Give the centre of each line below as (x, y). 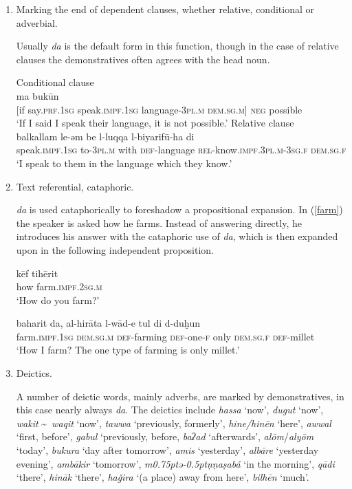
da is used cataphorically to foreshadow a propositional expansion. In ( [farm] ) (179, 209)
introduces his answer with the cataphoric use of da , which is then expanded (177, 236)
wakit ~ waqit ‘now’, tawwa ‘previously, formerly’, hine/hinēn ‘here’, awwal (174, 423)
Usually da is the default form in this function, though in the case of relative (177, 46)
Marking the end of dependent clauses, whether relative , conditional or (165, 9)
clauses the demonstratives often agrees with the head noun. (143, 59)
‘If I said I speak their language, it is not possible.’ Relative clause (155, 123)
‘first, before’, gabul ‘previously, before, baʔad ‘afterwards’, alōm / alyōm (165, 436)
